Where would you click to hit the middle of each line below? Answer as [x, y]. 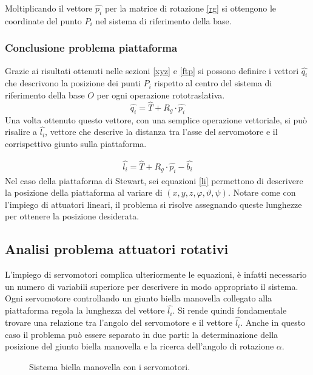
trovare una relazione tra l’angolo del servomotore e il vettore [119, 322]
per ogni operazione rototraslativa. [161, 95]
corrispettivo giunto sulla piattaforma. [76, 144]
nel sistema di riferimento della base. [163, 20]
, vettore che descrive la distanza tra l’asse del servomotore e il [161, 132]
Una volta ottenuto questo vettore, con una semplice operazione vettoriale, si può [156, 119]
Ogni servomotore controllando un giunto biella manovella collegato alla [139, 298]
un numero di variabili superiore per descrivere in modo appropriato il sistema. [152, 286]
